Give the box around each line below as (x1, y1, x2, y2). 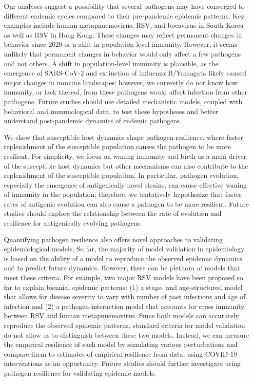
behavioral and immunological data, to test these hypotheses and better (4, 106, 218, 116)
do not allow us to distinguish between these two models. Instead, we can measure (4, 329, 250, 340)
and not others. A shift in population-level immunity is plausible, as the (4, 58, 218, 68)
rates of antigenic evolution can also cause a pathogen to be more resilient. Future (4, 198, 249, 209)
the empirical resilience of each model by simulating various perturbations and (4, 339, 238, 349)
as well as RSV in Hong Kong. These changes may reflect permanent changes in (4, 29, 242, 39)
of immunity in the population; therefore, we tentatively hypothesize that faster (4, 189, 242, 199)
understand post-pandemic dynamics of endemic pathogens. (4, 115, 182, 126)
